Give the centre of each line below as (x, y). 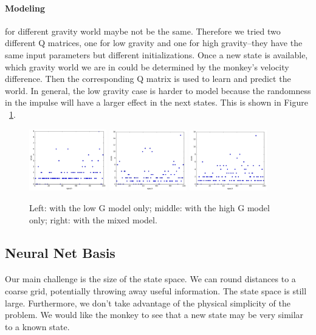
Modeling (25, 8)
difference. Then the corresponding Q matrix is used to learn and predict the (148, 79)
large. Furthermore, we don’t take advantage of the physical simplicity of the (148, 303)
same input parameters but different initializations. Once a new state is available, (156, 54)
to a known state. (37, 326)
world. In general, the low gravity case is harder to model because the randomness (158, 90)
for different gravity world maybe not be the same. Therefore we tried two (143, 31)
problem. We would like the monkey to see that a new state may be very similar (154, 315)
